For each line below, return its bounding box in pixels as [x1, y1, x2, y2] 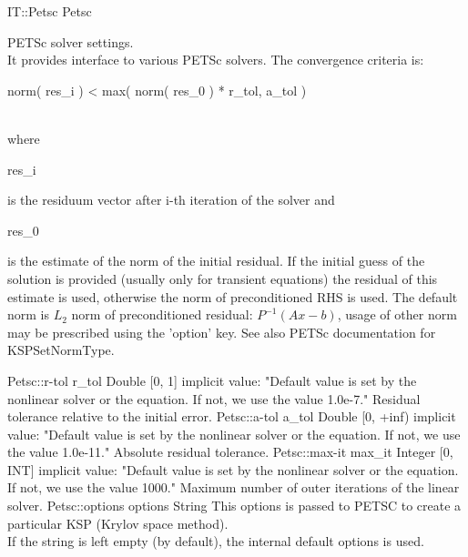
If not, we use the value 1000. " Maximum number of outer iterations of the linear [7, 478, 460, 497]
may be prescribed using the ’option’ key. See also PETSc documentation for [7, 322, 436, 341]
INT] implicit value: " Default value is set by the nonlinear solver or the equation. [7, 460, 459, 479]
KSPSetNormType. [7, 340, 115, 360]
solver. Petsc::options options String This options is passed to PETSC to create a [7, 496, 462, 515]
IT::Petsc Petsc [7, 2, 92, 20]
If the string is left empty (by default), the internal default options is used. [7, 532, 424, 551]
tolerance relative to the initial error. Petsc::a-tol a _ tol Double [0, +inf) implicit [7, 407, 456, 426]
